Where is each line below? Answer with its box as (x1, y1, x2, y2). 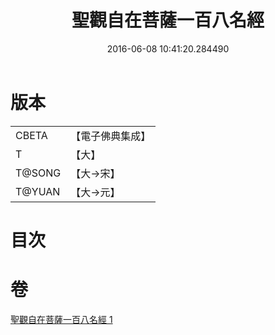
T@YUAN (15, 184, 61, 198)
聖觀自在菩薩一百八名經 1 (10, 313, 113, 325)
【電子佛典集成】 (70, 129, 152, 143)
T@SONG (15, 166, 62, 180)
